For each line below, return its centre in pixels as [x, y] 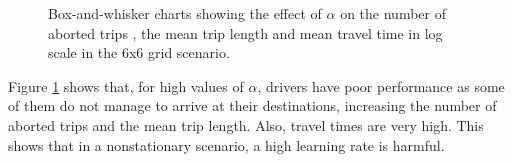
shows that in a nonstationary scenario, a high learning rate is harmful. [226, 144]
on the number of [393, 13]
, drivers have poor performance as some [381, 85]
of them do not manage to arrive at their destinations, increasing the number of [252, 105]
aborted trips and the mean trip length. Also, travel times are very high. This [246, 124]
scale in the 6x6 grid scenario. [139, 52]
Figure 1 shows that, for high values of [126, 85]
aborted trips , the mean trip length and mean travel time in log [245, 32]
